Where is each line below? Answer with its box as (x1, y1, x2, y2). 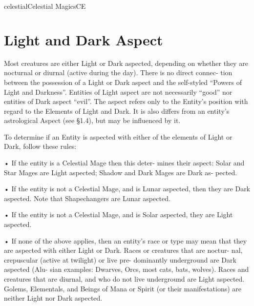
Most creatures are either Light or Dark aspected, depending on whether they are (4, 58, 248, 68)
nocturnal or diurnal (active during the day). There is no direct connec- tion (4, 67, 233, 78)
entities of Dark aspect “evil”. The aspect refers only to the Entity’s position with (4, 96, 248, 106)
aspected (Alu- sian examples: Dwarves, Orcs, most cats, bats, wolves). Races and (4, 264, 249, 274)
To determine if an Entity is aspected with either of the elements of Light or (4, 131, 233, 142)
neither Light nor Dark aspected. (4, 293, 103, 303)
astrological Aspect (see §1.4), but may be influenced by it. (4, 115, 181, 125)
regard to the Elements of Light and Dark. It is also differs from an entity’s (4, 105, 230, 116)
